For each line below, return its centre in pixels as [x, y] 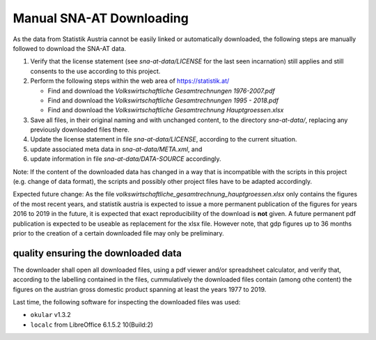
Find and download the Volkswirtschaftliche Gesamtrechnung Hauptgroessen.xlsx [166, 110]
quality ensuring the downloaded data [97, 253]
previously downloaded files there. [80, 130]
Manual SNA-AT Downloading [101, 18]
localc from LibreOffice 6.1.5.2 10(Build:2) [92, 325]
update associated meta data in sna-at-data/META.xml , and [116, 149]
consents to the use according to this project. [95, 71]
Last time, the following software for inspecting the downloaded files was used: [127, 302]
